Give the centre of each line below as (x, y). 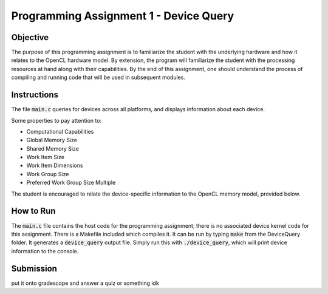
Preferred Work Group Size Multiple (71, 183)
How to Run (33, 211)
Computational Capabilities (60, 131)
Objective (30, 37)
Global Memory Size (52, 140)
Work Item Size (46, 157)
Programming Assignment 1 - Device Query (123, 16)
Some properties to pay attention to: (56, 120)
